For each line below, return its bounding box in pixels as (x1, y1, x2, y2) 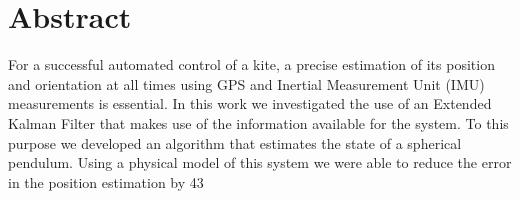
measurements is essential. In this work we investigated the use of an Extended (8, 93, 492, 114)
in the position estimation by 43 (8, 171, 204, 192)
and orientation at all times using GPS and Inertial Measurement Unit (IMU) (8, 73, 485, 94)
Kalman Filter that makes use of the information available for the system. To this (8, 112, 509, 133)
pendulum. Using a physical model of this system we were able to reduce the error (8, 152, 512, 173)
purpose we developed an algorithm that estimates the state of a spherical (8, 132, 462, 153)
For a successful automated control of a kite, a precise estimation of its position (8, 54, 495, 75)
